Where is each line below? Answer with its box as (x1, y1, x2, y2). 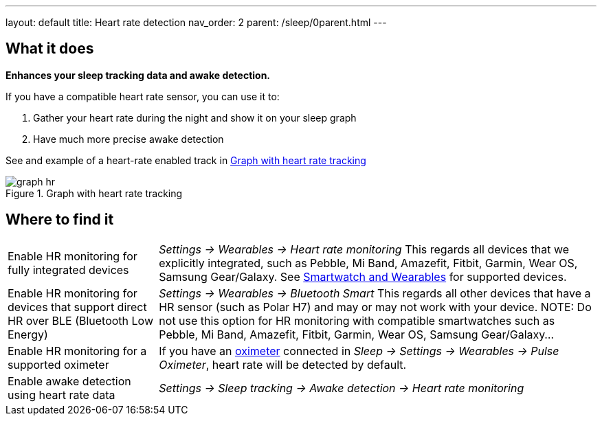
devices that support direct (8, 299, 147, 314)
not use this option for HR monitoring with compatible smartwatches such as (159, 313, 555, 328)
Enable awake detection (8, 374, 131, 388)
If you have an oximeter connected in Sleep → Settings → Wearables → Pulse (159, 343, 559, 358)
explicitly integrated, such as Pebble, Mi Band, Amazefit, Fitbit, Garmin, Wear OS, (159, 255, 578, 270)
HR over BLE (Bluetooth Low (8, 313, 154, 328)
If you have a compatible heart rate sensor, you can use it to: (5, 90, 280, 102)
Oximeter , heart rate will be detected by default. (159, 357, 407, 372)
